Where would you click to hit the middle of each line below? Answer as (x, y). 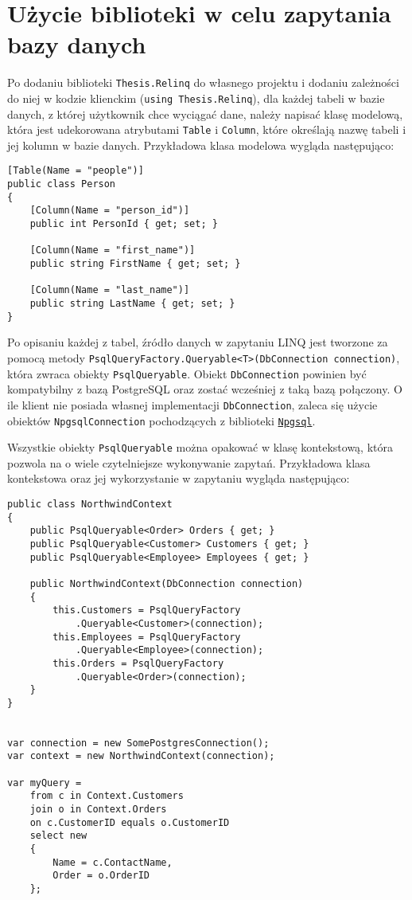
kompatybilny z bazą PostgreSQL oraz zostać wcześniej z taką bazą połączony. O (205, 389)
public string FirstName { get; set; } (135, 264)
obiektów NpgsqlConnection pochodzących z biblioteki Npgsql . (161, 420)
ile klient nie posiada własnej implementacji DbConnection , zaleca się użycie (192, 404)
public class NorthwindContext (90, 504)
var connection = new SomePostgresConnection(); (138, 743)
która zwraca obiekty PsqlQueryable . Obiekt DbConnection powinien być (187, 373)
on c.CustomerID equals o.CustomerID (130, 822)
